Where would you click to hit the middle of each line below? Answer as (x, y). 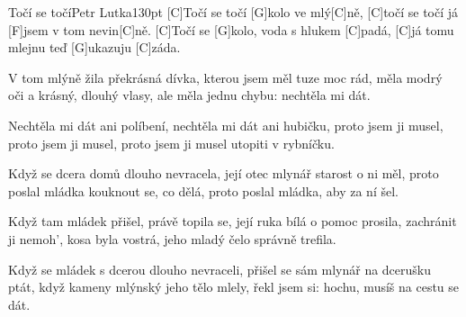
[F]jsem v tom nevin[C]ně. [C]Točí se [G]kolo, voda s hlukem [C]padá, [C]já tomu (231, 29)
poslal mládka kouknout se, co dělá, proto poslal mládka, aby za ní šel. (203, 190)
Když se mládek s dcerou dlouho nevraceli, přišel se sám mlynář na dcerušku (220, 269)
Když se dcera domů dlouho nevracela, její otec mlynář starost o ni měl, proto (224, 173)
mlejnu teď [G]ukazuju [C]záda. (94, 47)
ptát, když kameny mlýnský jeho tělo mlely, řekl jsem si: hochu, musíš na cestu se (234, 287)
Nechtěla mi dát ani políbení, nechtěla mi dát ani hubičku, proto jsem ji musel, (226, 125)
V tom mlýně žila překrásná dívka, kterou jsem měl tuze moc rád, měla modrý (225, 77)
